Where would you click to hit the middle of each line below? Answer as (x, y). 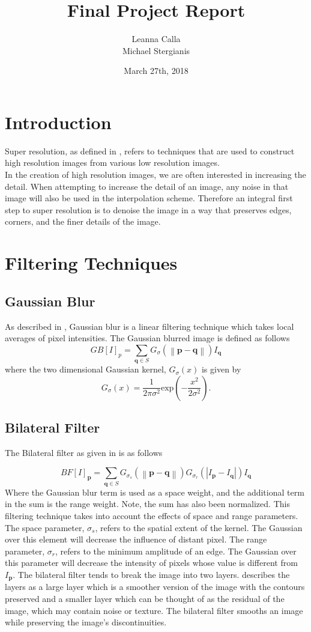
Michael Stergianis (156, 50)
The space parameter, (45, 527)
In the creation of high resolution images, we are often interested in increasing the (155, 175)
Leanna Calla (156, 39)
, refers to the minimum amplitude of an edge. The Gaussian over (176, 551)
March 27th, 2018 (156, 71)
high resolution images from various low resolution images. (112, 163)
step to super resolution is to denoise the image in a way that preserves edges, (148, 209)
